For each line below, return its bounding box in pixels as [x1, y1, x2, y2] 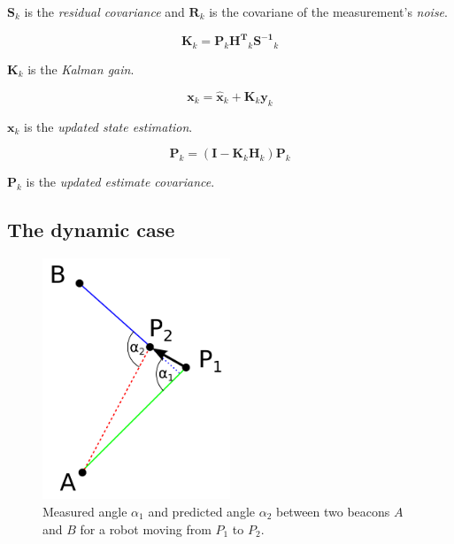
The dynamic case [7, 216, 175, 243]
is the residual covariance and [24, 3, 185, 20]
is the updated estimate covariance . [26, 172, 215, 191]
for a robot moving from [80, 519, 212, 538]
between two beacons [275, 502, 390, 520]
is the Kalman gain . [27, 59, 135, 78]
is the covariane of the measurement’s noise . [209, 3, 448, 20]
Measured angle [42, 502, 127, 520]
